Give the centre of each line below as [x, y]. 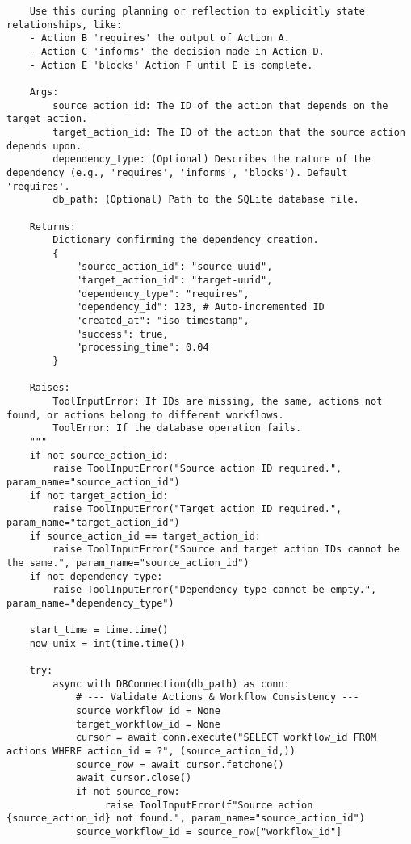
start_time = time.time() [99, 630]
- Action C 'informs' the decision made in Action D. [177, 51]
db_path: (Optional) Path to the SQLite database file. [206, 200]
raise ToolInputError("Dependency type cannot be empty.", [215, 590]
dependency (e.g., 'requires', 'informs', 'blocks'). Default [177, 172]
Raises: [50, 388]
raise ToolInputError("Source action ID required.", [197, 469]
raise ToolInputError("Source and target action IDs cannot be [226, 550]
